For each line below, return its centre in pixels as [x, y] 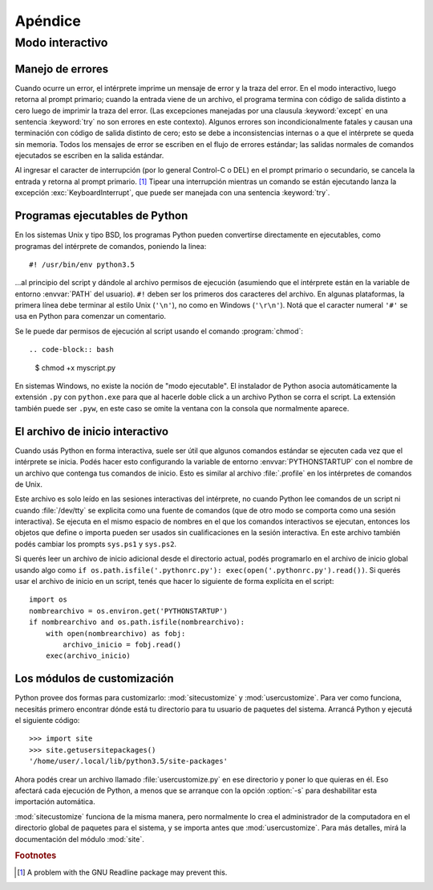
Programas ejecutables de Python [101, 216]
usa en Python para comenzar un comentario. [91, 316]
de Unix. [29, 484]
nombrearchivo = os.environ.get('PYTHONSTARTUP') [129, 611]
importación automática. [55, 802]
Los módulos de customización [94, 679]
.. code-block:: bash [71, 350]
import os [48, 600]
